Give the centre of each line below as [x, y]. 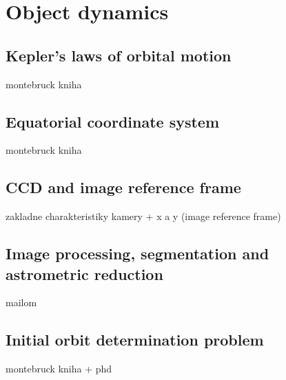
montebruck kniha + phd [59, 369]
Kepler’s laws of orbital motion [119, 55]
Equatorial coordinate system [113, 121]
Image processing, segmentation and [137, 253]
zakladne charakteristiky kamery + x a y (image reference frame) [143, 216]
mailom [21, 302]
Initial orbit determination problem [135, 340]
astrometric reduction [84, 273]
